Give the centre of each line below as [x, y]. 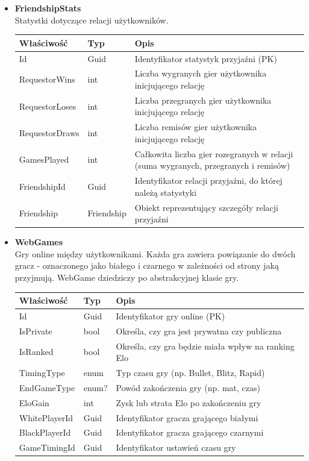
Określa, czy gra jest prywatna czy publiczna [199, 331]
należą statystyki [166, 192]
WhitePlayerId [46, 417]
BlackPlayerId [45, 432]
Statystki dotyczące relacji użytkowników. [92, 20]
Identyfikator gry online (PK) [170, 315]
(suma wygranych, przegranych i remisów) [212, 165]
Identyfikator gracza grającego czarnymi [190, 432]
